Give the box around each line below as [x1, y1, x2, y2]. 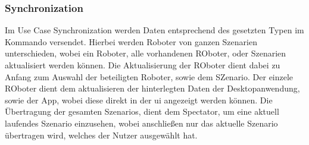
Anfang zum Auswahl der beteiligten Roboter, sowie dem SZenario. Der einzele [5, 70, 294, 83]
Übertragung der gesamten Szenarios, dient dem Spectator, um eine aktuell [5, 105, 279, 118]
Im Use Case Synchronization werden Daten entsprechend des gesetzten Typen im [5, 24, 304, 36]
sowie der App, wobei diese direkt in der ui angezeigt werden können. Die [5, 93, 273, 106]
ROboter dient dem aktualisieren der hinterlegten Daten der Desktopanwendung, [5, 82, 300, 94]
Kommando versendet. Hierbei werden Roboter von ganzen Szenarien [5, 35, 257, 48]
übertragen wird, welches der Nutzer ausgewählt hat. [5, 128, 198, 141]
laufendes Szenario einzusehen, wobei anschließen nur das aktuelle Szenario [5, 116, 278, 129]
